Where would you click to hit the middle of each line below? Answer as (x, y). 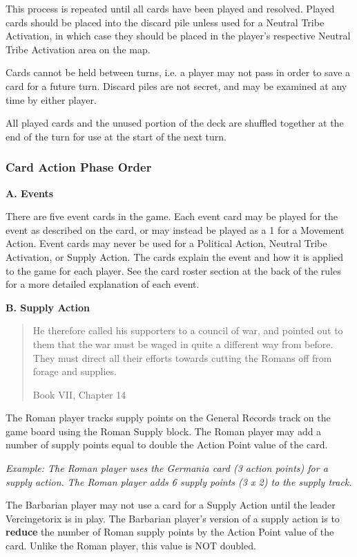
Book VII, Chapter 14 (79, 394)
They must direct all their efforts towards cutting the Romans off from (182, 357)
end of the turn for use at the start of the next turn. (116, 136)
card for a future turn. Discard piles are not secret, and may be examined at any (176, 85)
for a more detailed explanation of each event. (103, 284)
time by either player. (51, 99)
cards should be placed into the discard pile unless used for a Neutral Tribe (165, 22)
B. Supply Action (48, 307)
